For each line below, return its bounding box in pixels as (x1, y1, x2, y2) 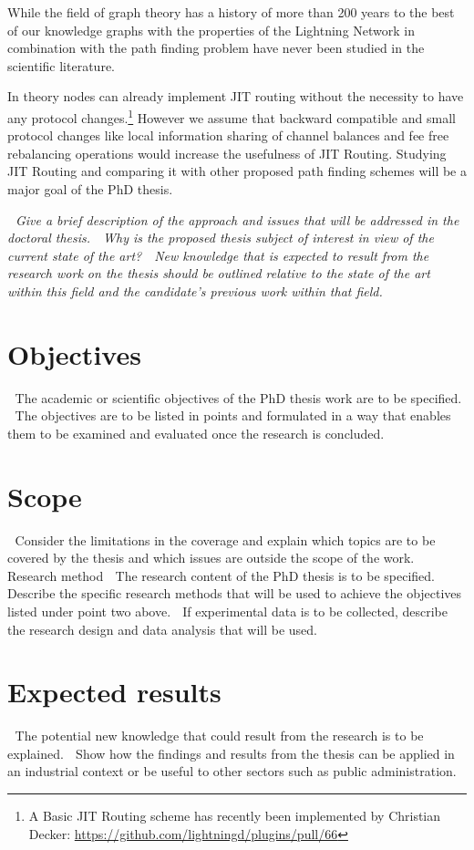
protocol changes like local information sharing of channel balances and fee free (7, 126, 449, 145)
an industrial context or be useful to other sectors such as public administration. (7, 762, 457, 781)
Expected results (7, 673, 222, 710)
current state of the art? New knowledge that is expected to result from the (7, 245, 429, 264)
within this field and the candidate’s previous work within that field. (7, 281, 383, 300)
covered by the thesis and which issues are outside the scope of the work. (7, 548, 415, 567)
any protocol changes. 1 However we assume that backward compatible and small (7, 105, 456, 127)
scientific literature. (7, 56, 115, 75)
